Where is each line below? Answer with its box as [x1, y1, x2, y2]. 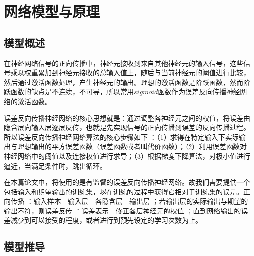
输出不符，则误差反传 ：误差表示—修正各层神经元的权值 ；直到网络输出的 [4, 205, 241, 215]
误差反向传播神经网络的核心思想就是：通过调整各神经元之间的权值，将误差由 [4, 112, 250, 123]
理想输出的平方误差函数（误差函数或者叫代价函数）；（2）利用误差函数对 [17, 141, 247, 151]
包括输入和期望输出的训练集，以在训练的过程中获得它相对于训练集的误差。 [4, 186, 243, 196]
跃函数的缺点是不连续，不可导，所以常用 [4, 86, 134, 97]
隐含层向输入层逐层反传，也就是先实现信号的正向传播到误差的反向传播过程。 [4, 122, 250, 132]
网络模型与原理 [4, 1, 100, 21]
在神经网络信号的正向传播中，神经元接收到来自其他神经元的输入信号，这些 [4, 58, 243, 68]
